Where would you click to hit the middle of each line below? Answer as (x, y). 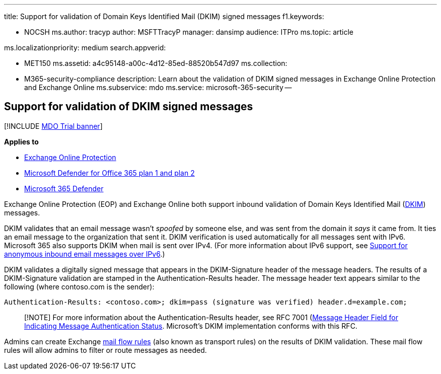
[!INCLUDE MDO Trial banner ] (53, 126)
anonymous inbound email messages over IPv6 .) (85, 254)
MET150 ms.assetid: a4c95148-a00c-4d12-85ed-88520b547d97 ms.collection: (156, 63)
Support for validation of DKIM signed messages (129, 107)
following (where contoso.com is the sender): (79, 286)
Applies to (21, 141)
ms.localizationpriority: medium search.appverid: (85, 48)
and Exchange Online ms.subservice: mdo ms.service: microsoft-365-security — (158, 87)
